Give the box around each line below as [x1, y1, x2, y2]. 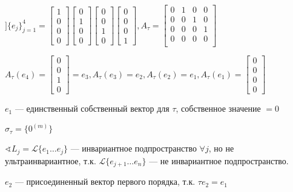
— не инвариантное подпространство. [149, 154, 289, 167]
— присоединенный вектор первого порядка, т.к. [15, 175, 196, 188]
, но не [208, 142, 234, 155]
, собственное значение [176, 102, 261, 115]
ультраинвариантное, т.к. [5, 154, 96, 167]
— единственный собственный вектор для [15, 102, 170, 115]
